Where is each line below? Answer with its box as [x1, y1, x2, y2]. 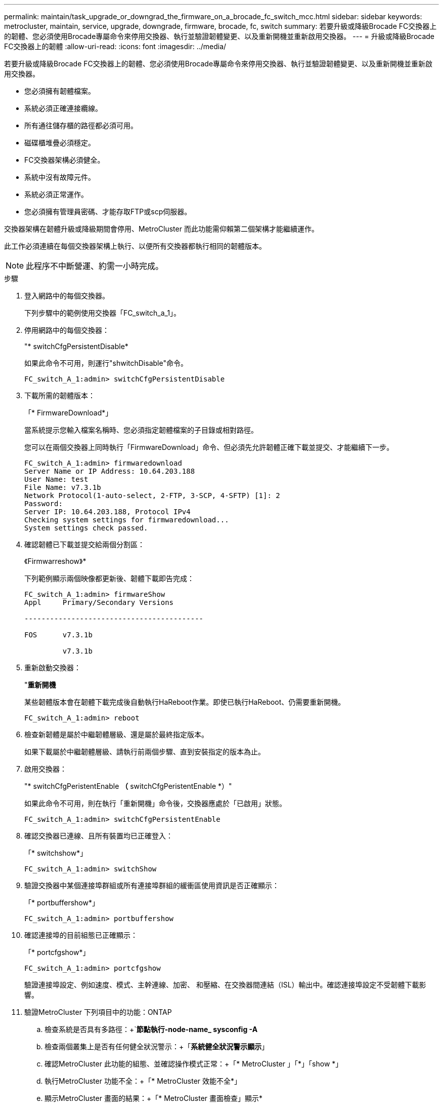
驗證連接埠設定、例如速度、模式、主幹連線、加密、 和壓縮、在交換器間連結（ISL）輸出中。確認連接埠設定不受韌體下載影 [24, 980, 426, 989]
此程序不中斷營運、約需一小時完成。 [26, 261, 164, 271]
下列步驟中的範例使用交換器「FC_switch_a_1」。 [24, 309, 181, 317]
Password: [24, 500, 63, 508]
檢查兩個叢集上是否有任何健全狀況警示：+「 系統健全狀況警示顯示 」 [45, 1042, 269, 1051]
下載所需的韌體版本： [24, 391, 95, 400]
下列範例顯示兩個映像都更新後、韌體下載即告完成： [24, 574, 194, 583]
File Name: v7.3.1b [24, 483, 101, 491]
